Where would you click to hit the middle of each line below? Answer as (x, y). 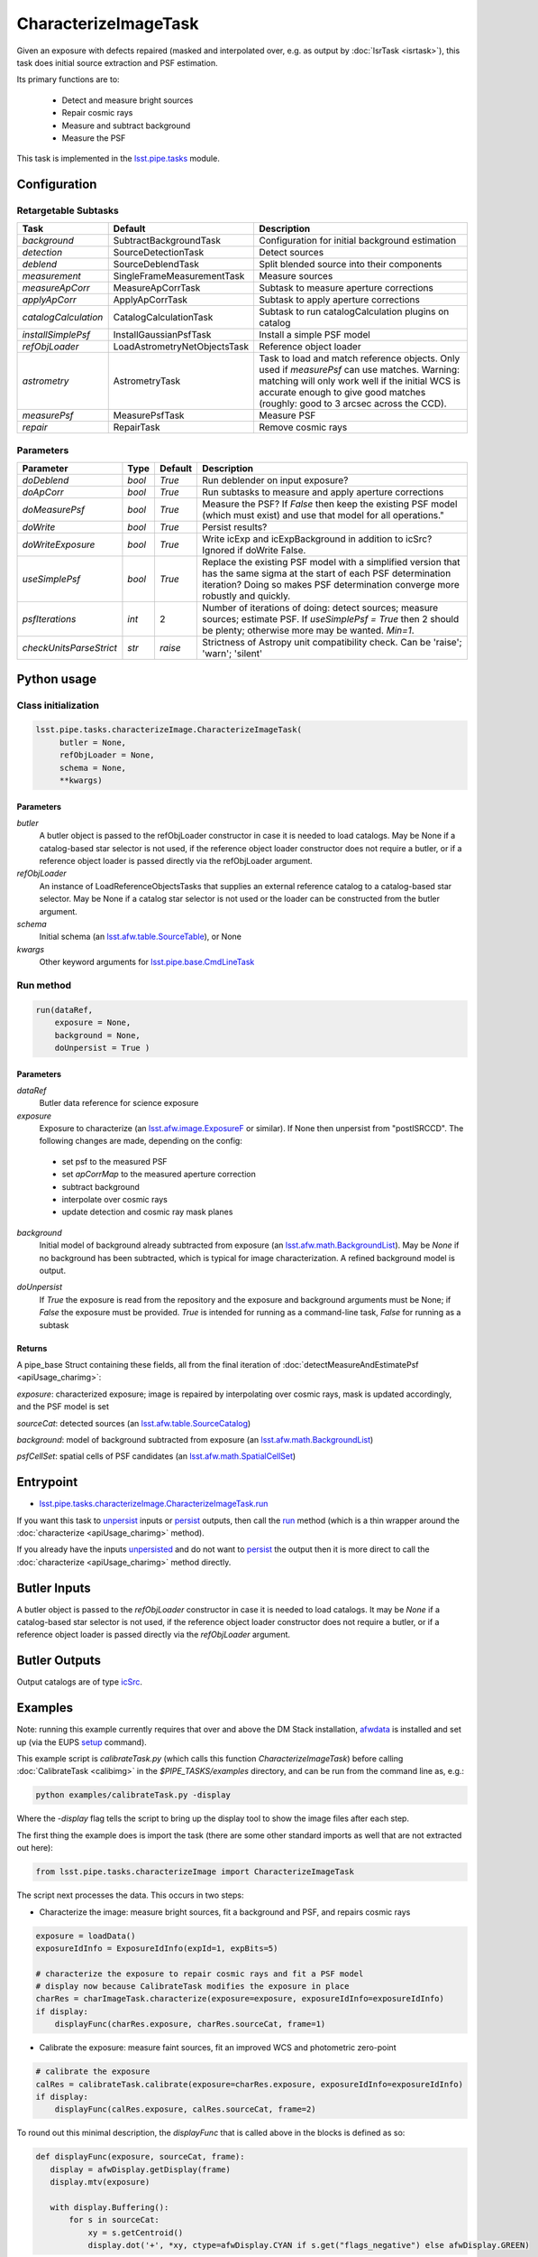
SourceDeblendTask (156, 265)
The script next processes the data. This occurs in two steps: (130, 1895)
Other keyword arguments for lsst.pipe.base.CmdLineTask (147, 962)
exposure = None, (93, 1023)
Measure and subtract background (126, 125)
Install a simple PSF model (315, 335)
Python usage (57, 678)
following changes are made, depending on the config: (141, 1141)
